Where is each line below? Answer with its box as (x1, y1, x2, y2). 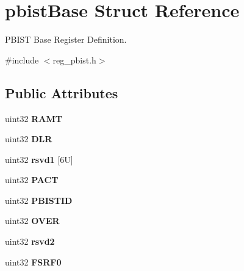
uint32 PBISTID (5, 193, 73, 206)
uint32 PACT (5, 173, 59, 186)
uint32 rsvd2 (5, 235, 55, 248)
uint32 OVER (5, 214, 60, 227)
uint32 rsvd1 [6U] (5, 153, 73, 165)
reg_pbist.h (52, 53, 96, 66)
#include (5, 53, 39, 66)
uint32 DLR (5, 132, 52, 145)
